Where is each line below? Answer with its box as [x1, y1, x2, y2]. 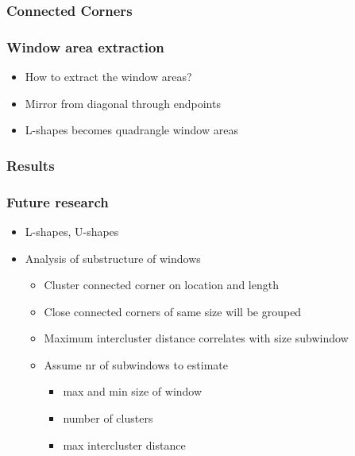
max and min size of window [63, 383, 203, 400]
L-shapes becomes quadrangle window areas [25, 122, 238, 138]
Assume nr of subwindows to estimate [44, 356, 228, 373]
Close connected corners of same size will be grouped [44, 303, 302, 319]
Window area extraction [6, 37, 164, 56]
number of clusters [63, 410, 153, 427]
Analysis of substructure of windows [25, 249, 201, 266]
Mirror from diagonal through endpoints [25, 95, 221, 111]
